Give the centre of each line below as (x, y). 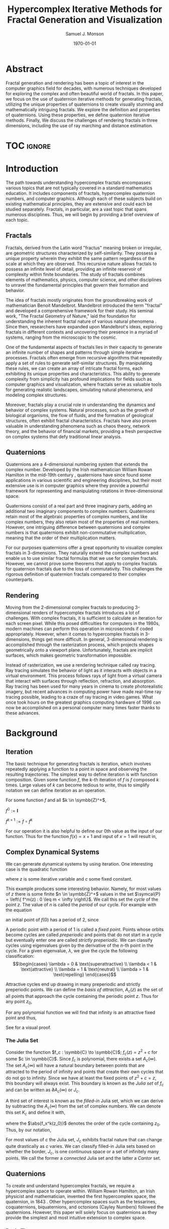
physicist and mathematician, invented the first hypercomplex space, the (81, 1196)
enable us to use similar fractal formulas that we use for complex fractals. (81, 558)
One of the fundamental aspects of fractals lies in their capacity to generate (84, 347)
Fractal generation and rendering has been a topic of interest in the (75, 83)
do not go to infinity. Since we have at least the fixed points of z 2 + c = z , (81, 1077)
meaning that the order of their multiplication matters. (61, 538)
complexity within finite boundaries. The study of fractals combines (75, 274)
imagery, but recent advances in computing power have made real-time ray (84, 692)
